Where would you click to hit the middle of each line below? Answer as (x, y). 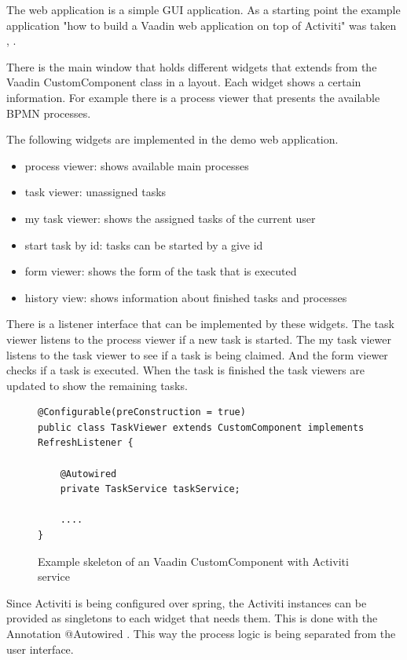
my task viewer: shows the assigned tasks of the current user (170, 218)
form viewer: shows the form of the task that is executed (161, 271)
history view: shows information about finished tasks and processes (186, 297)
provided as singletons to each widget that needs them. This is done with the (192, 618)
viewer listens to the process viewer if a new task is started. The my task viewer (199, 339)
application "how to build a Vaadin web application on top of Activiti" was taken (202, 25)
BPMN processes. (49, 113)
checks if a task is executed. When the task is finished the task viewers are (186, 370)
